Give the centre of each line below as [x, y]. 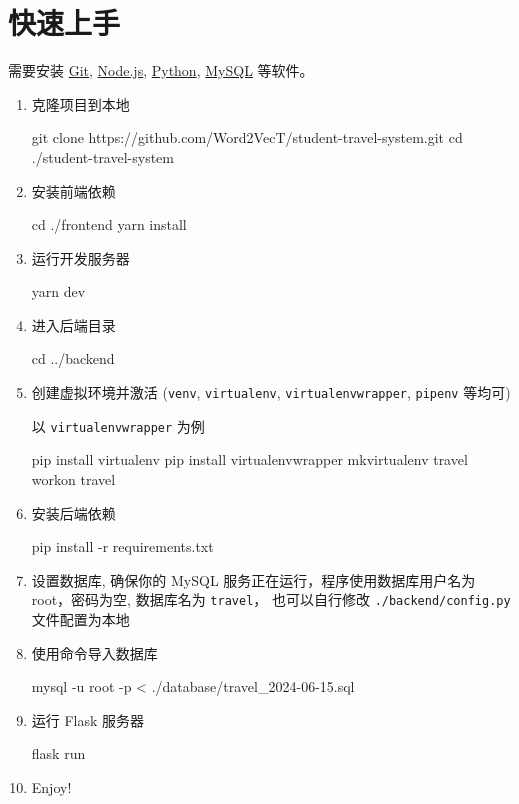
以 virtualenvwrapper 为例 [118, 425]
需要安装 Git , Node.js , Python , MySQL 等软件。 [161, 70]
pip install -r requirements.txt [122, 546]
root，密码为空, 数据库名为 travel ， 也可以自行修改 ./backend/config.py [271, 599]
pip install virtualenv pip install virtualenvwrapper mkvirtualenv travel [249, 459]
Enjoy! [51, 786]
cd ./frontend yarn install [109, 224]
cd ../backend [73, 358]
